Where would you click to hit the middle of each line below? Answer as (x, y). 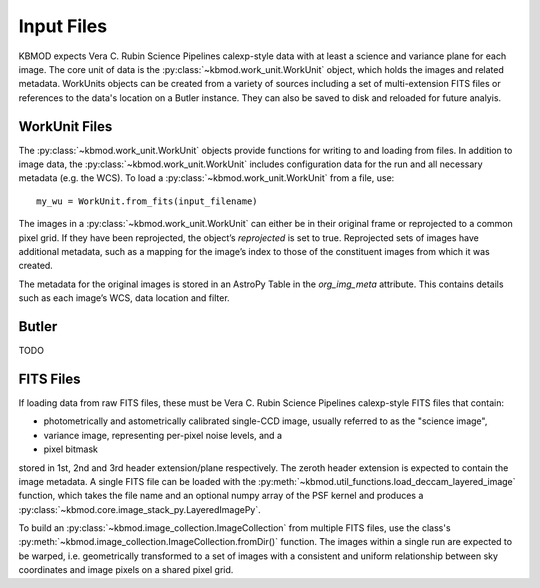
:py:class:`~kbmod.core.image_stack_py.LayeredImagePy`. (139, 509)
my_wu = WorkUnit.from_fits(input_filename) (147, 201)
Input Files (63, 26)
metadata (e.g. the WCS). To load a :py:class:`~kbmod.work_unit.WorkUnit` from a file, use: (206, 178)
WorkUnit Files (65, 126)
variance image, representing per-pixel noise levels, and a (162, 435)
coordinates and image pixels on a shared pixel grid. (126, 570)
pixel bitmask (71, 449)
